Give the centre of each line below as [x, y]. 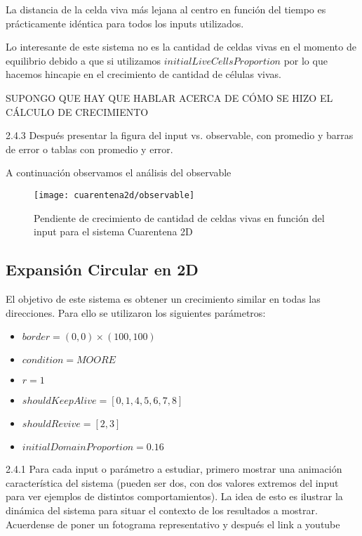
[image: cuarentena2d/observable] [114, 195]
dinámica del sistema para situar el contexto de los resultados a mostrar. [162, 510]
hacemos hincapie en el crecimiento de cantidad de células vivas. [143, 74]
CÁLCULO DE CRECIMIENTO [77, 111]
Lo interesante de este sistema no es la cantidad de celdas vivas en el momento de [181, 47]
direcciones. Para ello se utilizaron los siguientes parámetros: [136, 312]
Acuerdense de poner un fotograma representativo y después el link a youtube [173, 524]
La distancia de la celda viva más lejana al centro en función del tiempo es [166, 9]
